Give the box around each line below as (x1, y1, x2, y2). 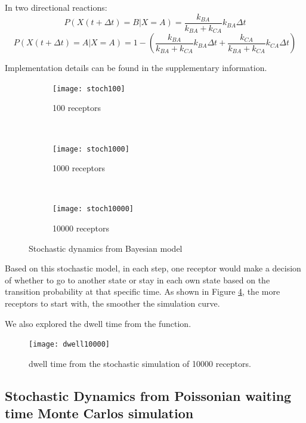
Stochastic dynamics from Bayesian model (29, 242, 183, 254)
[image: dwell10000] (29, 340, 110, 349)
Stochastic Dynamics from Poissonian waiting (5, 386, 292, 405)
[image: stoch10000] (52, 205, 134, 214)
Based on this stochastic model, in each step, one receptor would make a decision (5, 262, 301, 274)
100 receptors (52, 101, 101, 114)
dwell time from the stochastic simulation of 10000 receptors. (29, 357, 251, 369)
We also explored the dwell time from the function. (5, 317, 191, 329)
